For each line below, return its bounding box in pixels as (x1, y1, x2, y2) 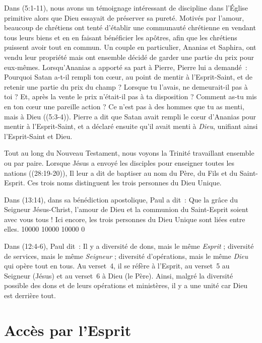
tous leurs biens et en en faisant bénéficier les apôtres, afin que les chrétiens (4, 32, 237, 42)
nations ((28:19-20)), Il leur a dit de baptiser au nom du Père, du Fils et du (4, 167, 238, 178)
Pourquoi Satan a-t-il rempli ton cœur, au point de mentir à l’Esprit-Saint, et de (4, 72, 253, 82)
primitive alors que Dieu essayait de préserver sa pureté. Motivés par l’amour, (4, 12, 244, 23)
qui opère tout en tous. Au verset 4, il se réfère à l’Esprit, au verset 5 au (4, 260, 230, 271)
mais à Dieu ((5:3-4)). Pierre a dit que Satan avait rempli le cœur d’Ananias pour (4, 111, 256, 121)
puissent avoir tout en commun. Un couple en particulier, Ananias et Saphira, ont (4, 42, 256, 52)
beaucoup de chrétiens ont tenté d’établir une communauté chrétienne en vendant (4, 22, 256, 33)
